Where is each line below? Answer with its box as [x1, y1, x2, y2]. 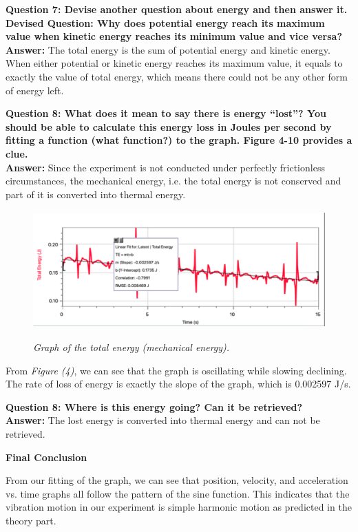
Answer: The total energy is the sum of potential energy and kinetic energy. [6, 42, 330, 56]
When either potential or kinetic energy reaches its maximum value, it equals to [6, 56, 343, 70]
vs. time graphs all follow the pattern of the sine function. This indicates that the [6, 486, 350, 500]
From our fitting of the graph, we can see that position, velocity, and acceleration [6, 473, 348, 487]
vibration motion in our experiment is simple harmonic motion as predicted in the [6, 500, 352, 514]
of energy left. [6, 83, 64, 97]
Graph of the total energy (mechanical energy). [33, 339, 230, 354]
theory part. [6, 513, 56, 527]
